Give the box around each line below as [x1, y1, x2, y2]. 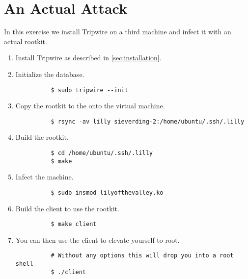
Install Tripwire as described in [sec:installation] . [15, 52, 162, 63]
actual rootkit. [4, 36, 47, 46]
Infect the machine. [15, 172, 74, 182]
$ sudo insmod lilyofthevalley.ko [51, 189, 164, 196]
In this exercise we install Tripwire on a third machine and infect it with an [4, 26, 231, 37]
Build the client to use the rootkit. [15, 203, 119, 213]
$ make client [51, 221, 97, 228]
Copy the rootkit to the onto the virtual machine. [15, 101, 165, 111]
